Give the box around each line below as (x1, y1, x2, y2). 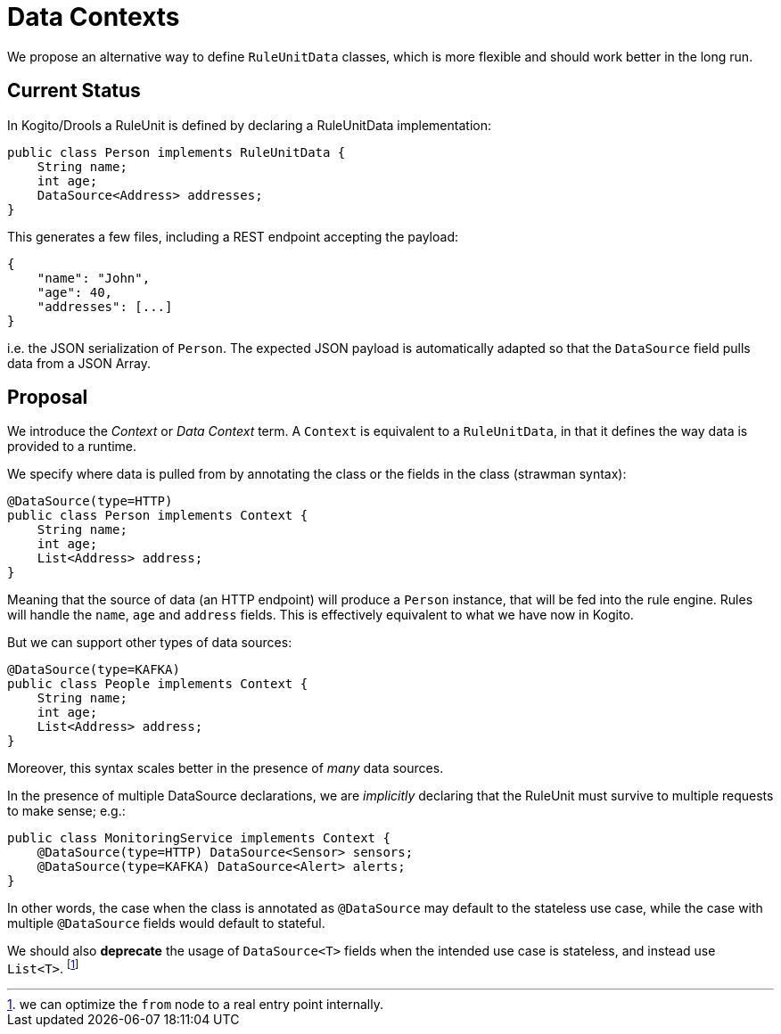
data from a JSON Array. (7, 355, 152, 371)
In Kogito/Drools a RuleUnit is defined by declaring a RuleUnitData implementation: (7, 117, 491, 133)
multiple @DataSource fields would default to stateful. (7, 915, 325, 931)
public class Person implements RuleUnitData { (7, 144, 346, 160)
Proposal (7, 386, 88, 409)
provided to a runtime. (7, 439, 137, 455)
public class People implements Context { (7, 677, 308, 692)
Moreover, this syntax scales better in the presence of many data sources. (7, 760, 444, 776)
